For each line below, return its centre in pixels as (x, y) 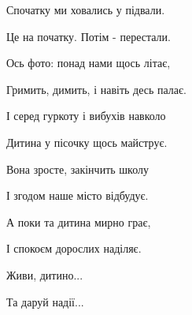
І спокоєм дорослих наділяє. (74, 248)
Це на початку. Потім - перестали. (89, 36)
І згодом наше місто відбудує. (78, 195)
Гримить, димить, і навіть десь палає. (96, 89)
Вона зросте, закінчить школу (78, 169)
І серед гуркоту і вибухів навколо (86, 116)
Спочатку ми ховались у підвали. (86, 9)
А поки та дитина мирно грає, (79, 221)
